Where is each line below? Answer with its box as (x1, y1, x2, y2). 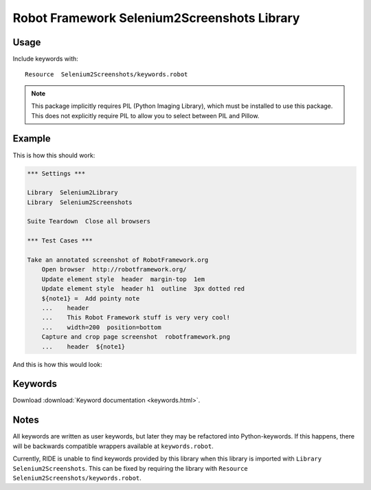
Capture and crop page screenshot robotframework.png (41, 333, 230, 341)
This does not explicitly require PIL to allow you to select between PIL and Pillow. (31, 111, 260, 120)
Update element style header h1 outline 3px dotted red (41, 285, 245, 293)
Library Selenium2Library (27, 189, 118, 197)
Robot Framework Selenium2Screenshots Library (12, 10, 300, 25)
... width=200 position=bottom (41, 323, 161, 331)
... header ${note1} (41, 342, 126, 350)
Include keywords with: (12, 55, 78, 63)
